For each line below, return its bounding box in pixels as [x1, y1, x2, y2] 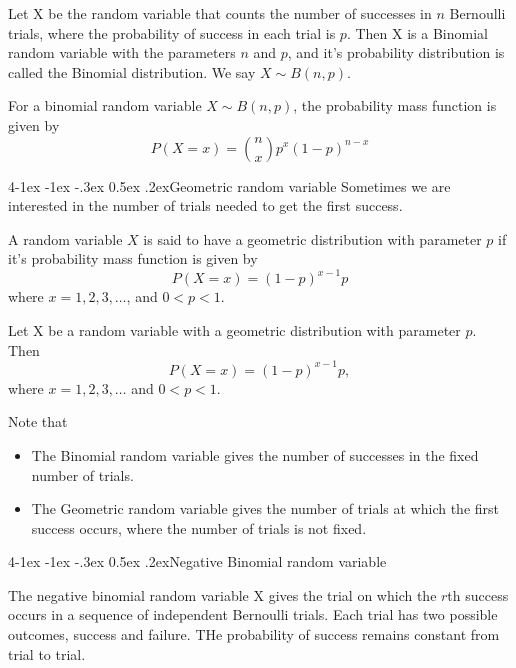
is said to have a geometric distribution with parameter [143, 228, 482, 249]
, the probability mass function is [293, 95, 497, 116]
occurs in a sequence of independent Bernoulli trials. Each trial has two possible [8, 604, 498, 625]
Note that [8, 411, 68, 432]
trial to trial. [8, 643, 86, 664]
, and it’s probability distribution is [287, 42, 505, 63]
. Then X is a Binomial [346, 22, 488, 43]
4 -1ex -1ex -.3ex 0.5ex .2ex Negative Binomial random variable [8, 551, 387, 572]
